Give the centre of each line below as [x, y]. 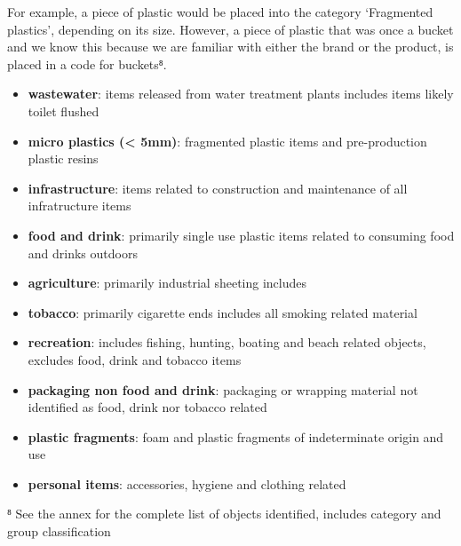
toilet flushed [64, 111]
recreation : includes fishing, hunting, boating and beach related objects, [227, 342]
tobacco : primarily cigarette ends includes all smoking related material [223, 312]
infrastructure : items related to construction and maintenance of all [218, 188]
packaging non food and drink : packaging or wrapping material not [223, 389]
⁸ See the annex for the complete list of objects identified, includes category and [224, 514]
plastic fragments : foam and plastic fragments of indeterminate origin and [236, 436]
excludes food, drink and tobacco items [135, 359]
